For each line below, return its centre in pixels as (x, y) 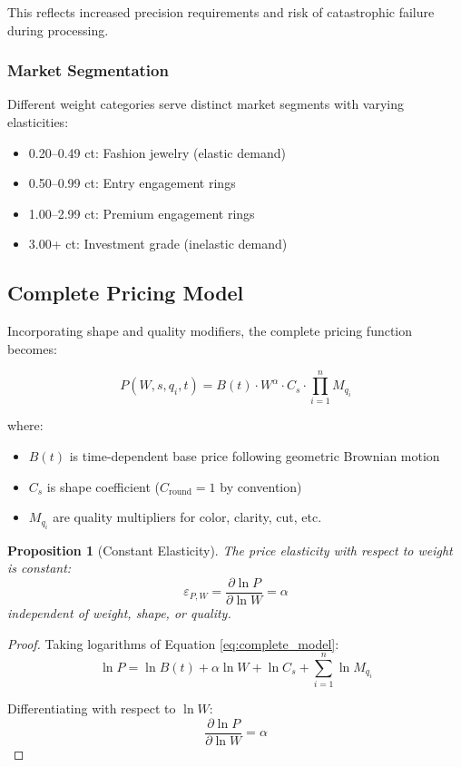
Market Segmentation (88, 70)
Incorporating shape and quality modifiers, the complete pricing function (210, 331)
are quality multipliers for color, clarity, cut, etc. (187, 517)
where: (25, 425)
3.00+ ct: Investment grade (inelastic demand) (158, 244)
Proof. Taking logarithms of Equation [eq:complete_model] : (173, 643)
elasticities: (38, 122)
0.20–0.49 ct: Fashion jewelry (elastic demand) (157, 152)
